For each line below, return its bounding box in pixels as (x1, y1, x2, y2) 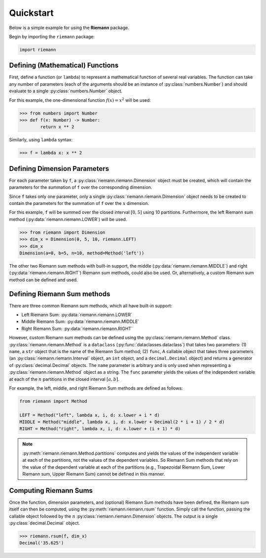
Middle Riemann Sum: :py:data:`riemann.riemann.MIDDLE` (21, 319, 139, 324)
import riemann (19, 47, 56, 52)
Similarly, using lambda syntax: (9, 137, 73, 143)
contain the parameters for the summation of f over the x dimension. (9, 200, 149, 206)
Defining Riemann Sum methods (9, 289, 110, 298)
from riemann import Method (19, 398, 87, 404)
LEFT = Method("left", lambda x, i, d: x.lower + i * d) (19, 412, 160, 418)
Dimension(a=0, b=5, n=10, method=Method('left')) (19, 250, 145, 256)
